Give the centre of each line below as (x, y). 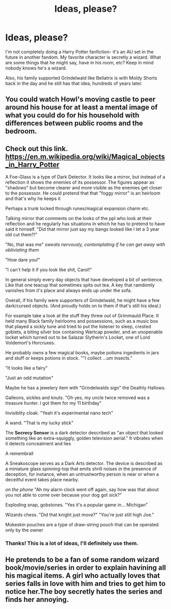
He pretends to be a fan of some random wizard (82, 560)
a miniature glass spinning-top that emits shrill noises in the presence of (81, 469)
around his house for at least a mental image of (82, 107)
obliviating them (22, 250)
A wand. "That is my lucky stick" (40, 423)
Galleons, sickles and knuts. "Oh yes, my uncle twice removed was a (77, 398)
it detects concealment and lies (38, 444)
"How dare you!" (23, 260)
